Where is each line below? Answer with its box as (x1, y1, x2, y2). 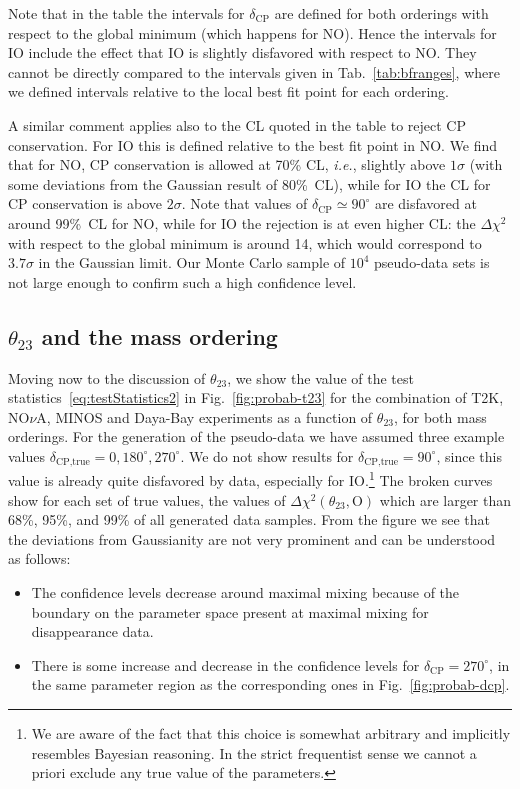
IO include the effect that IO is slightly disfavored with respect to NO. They (8, 42, 477, 63)
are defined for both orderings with (274, 3, 489, 23)
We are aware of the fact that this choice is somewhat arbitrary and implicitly (31, 722, 511, 743)
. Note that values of (181, 193, 308, 214)
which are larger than (379, 489, 512, 510)
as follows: (8, 548, 71, 569)
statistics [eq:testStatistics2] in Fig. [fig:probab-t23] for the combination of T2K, (8, 387, 504, 408)
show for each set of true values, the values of (8, 489, 286, 510)
